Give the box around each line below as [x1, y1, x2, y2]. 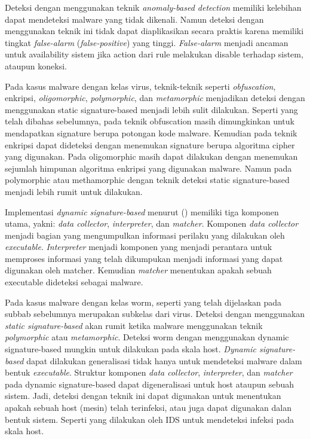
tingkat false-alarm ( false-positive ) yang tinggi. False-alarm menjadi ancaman [5, 36, 288, 48]
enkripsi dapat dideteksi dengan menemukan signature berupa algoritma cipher [5, 138, 295, 151]
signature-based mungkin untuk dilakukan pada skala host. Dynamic [5, 343, 256, 355]
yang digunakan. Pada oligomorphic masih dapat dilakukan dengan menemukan [5, 150, 298, 163]
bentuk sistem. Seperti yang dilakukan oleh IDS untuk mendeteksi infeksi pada [5, 413, 294, 425]
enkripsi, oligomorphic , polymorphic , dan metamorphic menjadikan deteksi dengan [5, 92, 305, 104]
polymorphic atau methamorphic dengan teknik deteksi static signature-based [5, 173, 290, 186]
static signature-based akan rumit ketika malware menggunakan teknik [5, 319, 263, 331]
